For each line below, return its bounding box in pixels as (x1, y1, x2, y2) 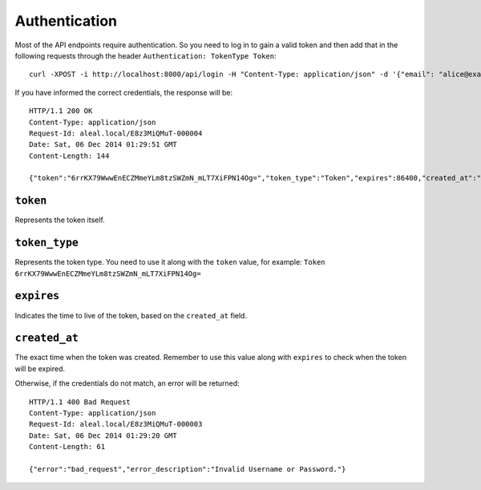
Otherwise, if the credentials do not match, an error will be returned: (14, 379, 240, 388)
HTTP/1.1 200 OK (29, 107, 93, 115)
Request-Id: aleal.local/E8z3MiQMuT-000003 (29, 419, 203, 429)
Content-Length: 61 (29, 442, 106, 452)
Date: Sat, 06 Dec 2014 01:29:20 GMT (29, 431, 178, 440)
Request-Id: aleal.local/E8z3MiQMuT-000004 (29, 128, 203, 138)
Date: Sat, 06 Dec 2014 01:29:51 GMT (29, 140, 178, 149)
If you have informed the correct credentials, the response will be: (14, 87, 232, 97)
